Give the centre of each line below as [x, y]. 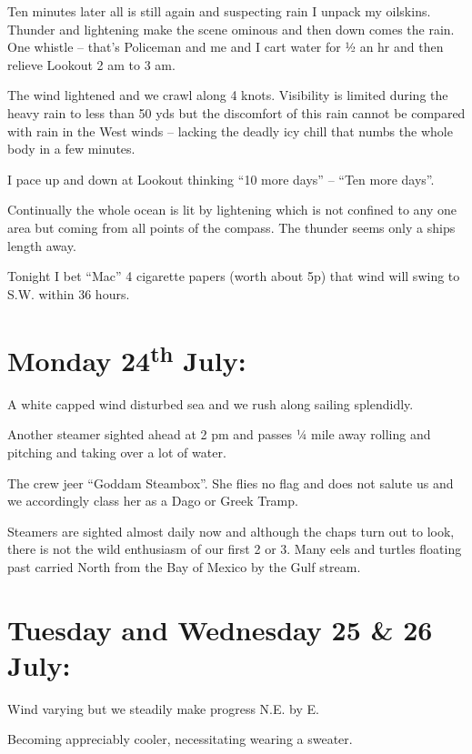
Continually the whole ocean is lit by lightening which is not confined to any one [232, 210]
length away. [42, 245]
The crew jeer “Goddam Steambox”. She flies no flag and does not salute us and [231, 483]
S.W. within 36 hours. [69, 293]
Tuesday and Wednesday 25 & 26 [220, 629]
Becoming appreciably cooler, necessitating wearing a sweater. [180, 739]
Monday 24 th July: [127, 358]
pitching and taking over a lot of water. [117, 452]
